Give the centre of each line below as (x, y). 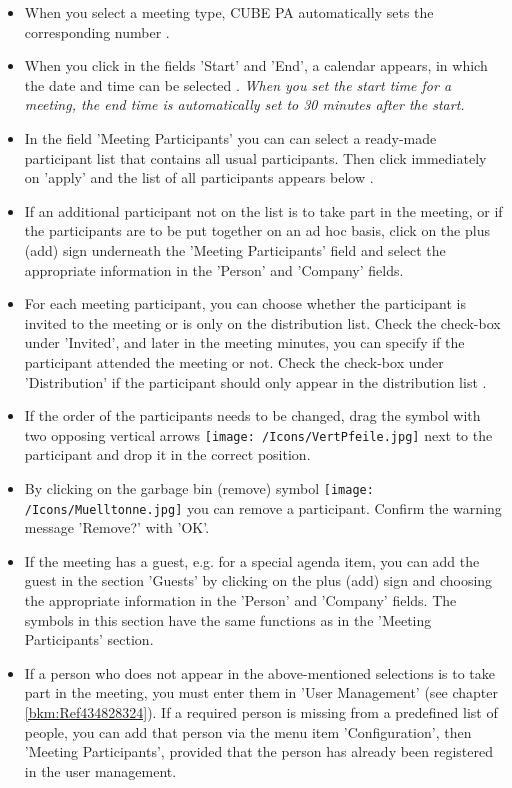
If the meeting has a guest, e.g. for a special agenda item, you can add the (252, 560)
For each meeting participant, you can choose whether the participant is (245, 303)
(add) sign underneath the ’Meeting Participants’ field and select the (235, 249)
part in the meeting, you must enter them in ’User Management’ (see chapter (261, 692)
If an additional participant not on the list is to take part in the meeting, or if (263, 210)
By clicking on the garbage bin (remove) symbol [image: (199, 487)
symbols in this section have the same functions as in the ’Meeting (228, 619)
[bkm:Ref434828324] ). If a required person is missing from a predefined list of (261, 712)
